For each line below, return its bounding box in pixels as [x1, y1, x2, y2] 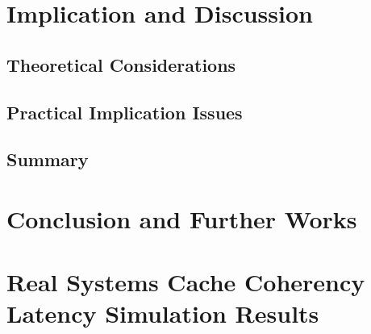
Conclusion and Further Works [6, 202, 357, 235]
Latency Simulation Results [6, 297, 319, 330]
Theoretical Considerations [6, 52, 236, 77]
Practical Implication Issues [6, 99, 243, 124]
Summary [6, 147, 89, 172]
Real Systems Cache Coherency [6, 265, 365, 299]
